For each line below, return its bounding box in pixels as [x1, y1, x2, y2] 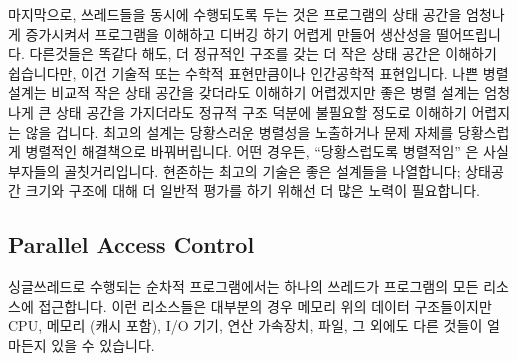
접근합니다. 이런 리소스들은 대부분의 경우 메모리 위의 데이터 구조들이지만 [38, 295, 492, 316]
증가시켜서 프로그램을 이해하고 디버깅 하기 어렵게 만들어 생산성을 [25, 23, 432, 44]
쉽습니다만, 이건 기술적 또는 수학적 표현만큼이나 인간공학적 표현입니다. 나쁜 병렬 [8, 62, 509, 83]
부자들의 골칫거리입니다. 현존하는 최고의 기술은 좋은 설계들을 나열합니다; [8, 160, 461, 181]
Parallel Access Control [8, 229, 255, 260]
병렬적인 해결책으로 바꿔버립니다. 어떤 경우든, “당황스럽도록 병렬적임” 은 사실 [25, 141, 509, 162]
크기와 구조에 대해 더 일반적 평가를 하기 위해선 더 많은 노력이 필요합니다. [25, 180, 480, 201]
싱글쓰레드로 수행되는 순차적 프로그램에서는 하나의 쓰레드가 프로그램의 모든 [8, 276, 479, 297]
